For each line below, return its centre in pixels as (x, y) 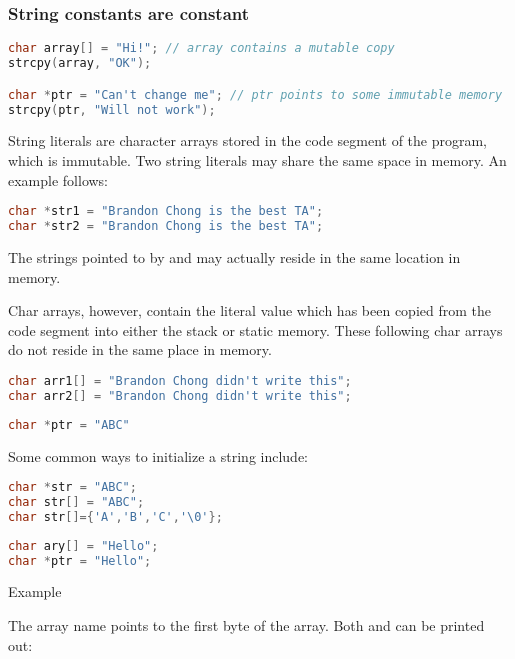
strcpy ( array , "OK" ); (80, 63)
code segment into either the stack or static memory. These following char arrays (255, 329)
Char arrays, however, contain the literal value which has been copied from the (249, 310)
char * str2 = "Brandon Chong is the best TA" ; (166, 226)
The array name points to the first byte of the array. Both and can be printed (246, 625)
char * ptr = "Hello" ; (80, 560)
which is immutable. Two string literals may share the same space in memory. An (257, 159)
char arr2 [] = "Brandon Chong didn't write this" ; (180, 395)
